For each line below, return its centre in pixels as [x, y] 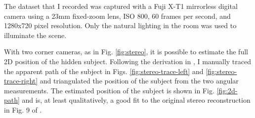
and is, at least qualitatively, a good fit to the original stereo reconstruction [136, 100]
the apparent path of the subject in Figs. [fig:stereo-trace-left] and [104, 71]
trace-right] [21, 81]
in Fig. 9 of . [23, 109]
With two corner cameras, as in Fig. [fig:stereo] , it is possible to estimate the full [126, 52]
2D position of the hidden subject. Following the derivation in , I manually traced [128, 61]
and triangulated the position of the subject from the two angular [139, 81]
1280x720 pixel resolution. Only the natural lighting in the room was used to [120, 25]
